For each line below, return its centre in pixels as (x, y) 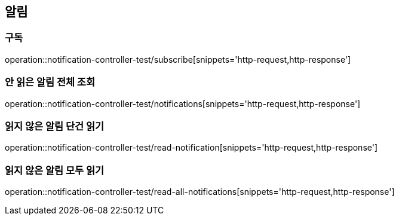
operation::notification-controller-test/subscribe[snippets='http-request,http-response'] (178, 59)
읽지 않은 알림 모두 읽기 (55, 170)
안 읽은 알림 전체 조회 (50, 82)
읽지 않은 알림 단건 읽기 (55, 126)
